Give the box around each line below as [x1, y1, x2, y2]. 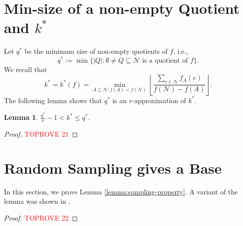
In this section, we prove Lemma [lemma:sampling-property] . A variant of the [4, 186, 238, 196]
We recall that [4, 64, 47, 74]
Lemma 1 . [4, 112, 38, 122]
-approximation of [132, 95, 186, 105]
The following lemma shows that [4, 95, 102, 105]
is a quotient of [142, 57, 188, 64]
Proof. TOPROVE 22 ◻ [4, 212, 78, 223]
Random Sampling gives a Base [4, 157, 222, 178]
